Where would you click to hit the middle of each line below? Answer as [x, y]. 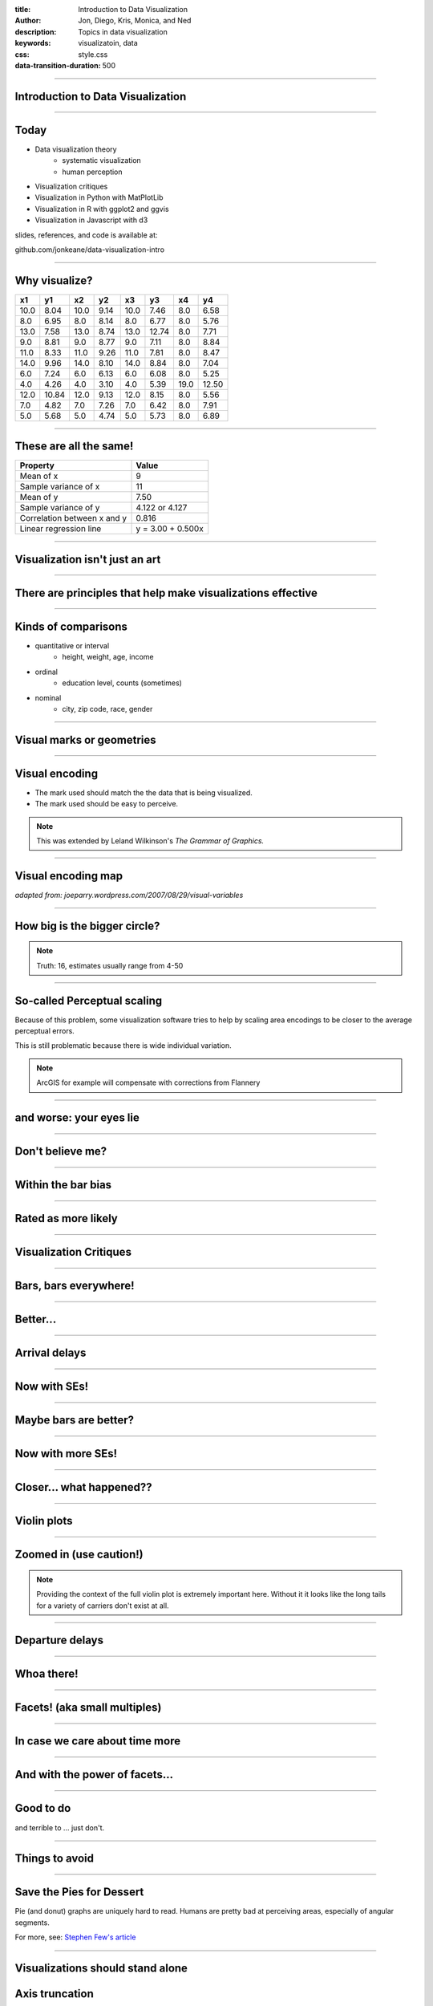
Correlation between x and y [73, 518]
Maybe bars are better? [74, 1420]
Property [37, 465]
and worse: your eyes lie [77, 1118]
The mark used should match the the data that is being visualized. [144, 792]
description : [36, 31]
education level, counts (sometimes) [122, 683]
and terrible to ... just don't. [60, 1827]
